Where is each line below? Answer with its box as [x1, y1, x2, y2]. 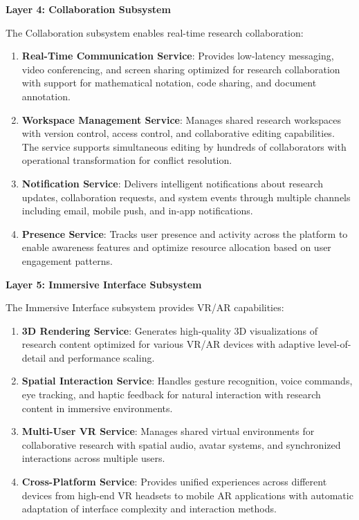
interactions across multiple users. [21, 451, 165, 465]
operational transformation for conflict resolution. [21, 153, 232, 167]
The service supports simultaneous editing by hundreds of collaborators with [21, 139, 347, 154]
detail [21, 350, 46, 364]
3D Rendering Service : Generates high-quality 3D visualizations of [21, 323, 318, 337]
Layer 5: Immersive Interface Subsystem [6, 277, 202, 291]
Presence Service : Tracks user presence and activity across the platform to [21, 226, 348, 241]
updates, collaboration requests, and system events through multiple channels [21, 189, 351, 204]
